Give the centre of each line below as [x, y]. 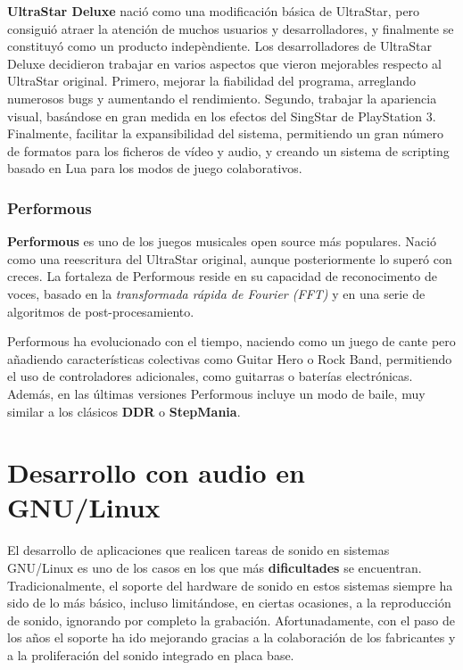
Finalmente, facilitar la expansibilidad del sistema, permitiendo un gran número [226, 133]
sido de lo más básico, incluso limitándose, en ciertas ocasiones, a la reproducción [229, 603]
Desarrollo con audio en [157, 472]
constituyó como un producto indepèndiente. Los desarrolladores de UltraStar [219, 46]
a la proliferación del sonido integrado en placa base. [151, 654]
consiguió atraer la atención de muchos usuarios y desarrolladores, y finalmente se [231, 28]
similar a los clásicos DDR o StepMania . [124, 411]
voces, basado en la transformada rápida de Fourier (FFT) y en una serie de [216, 293]
